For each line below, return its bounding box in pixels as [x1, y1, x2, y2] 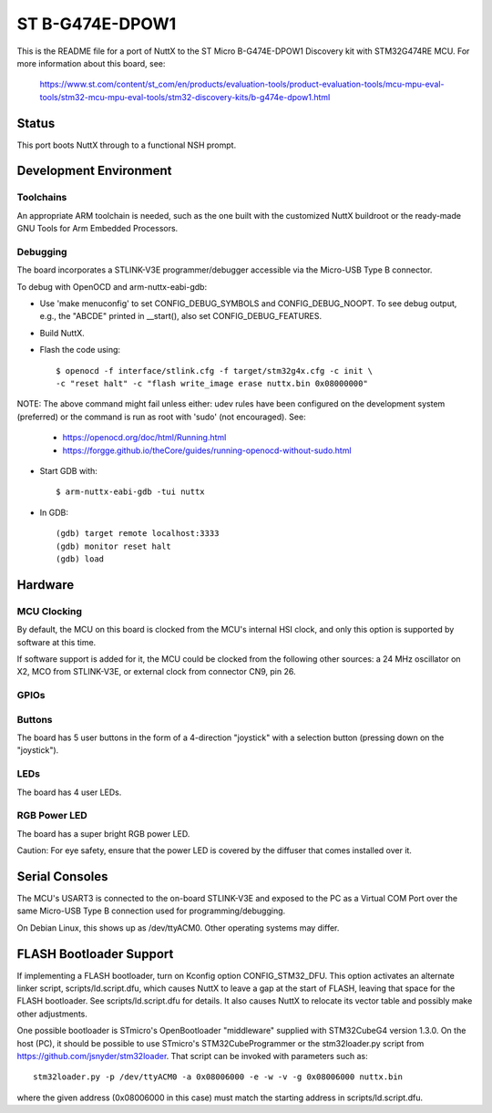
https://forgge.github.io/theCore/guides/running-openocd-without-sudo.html [62, 445, 352, 456]
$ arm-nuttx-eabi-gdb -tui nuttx [56, 487, 205, 497]
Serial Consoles [16, 869, 108, 884]
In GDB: [39, 507, 68, 518]
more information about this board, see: [16, 57, 166, 68]
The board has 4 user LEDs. [16, 787, 122, 798]
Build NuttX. [39, 327, 86, 338]
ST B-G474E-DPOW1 [16, 14, 177, 34]
